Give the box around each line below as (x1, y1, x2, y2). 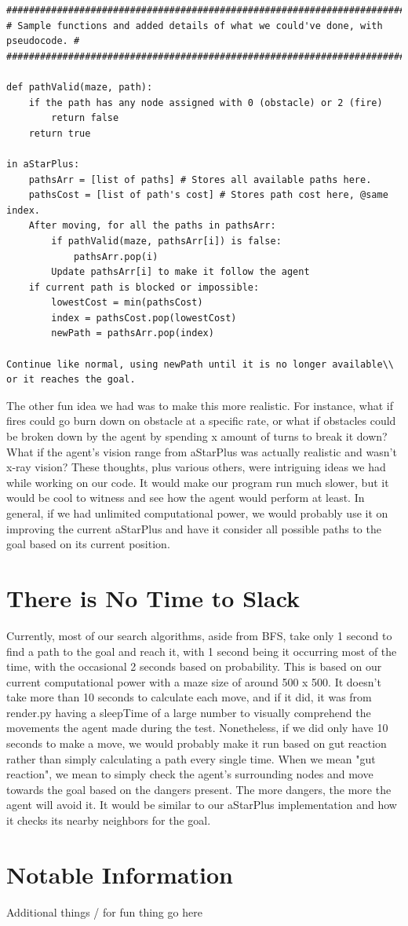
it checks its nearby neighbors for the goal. (6, 812, 211, 829)
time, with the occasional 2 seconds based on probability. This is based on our (6, 658, 382, 675)
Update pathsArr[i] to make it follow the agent (51, 266, 310, 278)
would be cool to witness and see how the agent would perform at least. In (6, 489, 365, 506)
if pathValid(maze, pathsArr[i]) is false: (51, 235, 282, 247)
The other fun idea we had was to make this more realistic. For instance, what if (6, 397, 393, 413)
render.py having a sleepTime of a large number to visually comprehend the (6, 704, 371, 720)
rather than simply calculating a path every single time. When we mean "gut (6, 750, 376, 767)
